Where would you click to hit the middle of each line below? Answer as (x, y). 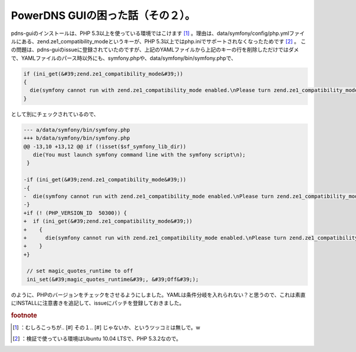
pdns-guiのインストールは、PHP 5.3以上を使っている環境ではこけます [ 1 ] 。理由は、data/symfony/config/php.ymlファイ (158, 33)
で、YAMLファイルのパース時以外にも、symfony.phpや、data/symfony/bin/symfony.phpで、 (124, 58)
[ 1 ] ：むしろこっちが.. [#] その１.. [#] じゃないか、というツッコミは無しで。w (107, 328)
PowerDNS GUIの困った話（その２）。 (103, 15)
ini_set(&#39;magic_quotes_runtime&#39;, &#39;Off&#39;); (113, 279)
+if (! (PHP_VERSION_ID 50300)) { (75, 213)
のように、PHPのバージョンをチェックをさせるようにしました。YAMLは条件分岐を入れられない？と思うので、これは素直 (158, 294)
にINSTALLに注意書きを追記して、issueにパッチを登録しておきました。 (98, 303)
